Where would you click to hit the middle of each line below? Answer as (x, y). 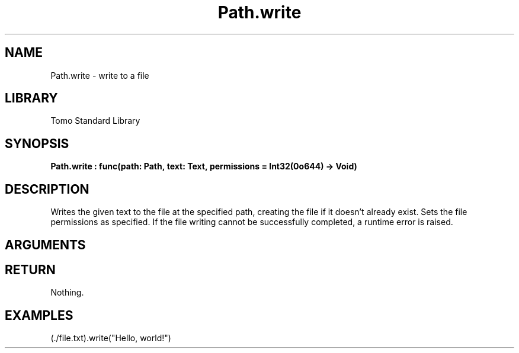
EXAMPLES (39, 315)
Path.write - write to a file (100, 75)
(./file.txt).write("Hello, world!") (111, 338)
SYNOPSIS (37, 143)
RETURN (30, 269)
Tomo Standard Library (95, 121)
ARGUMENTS (45, 245)
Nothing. (67, 293)
